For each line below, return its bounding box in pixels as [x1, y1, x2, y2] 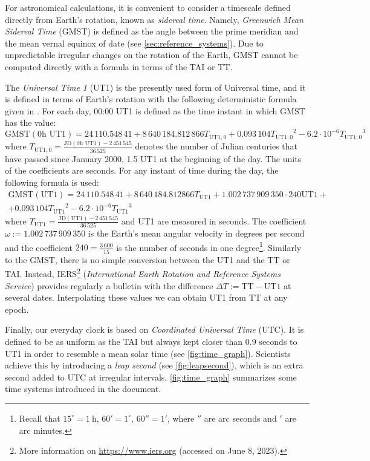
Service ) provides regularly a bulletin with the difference [5, 279, 213, 292]
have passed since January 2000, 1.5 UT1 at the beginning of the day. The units [5, 152, 302, 165]
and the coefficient [5, 241, 73, 253]
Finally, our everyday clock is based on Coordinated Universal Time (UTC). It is [5, 323, 304, 336]
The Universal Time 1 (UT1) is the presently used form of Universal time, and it [5, 80, 306, 93]
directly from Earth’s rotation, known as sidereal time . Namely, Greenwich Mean [5, 13, 303, 25]
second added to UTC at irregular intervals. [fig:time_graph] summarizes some [5, 370, 297, 383]
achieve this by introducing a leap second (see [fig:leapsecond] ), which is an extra [5, 359, 303, 371]
